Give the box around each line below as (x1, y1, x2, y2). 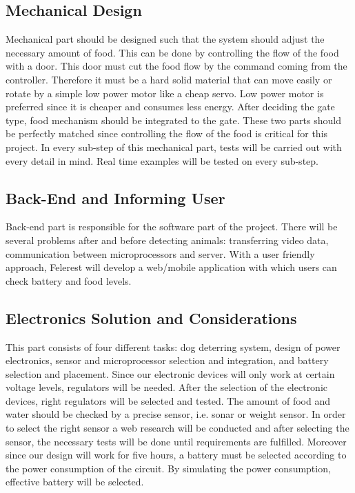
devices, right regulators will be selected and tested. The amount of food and (6, 393, 330, 408)
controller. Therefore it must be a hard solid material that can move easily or (6, 72, 332, 86)
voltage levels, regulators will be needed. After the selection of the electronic (6, 380, 328, 394)
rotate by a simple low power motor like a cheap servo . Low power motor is (6, 85, 324, 100)
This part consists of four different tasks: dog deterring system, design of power (6, 339, 341, 354)
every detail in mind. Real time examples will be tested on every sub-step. (6, 153, 318, 168)
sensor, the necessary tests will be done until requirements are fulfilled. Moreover (6, 434, 347, 448)
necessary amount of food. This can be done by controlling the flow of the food (6, 45, 339, 59)
